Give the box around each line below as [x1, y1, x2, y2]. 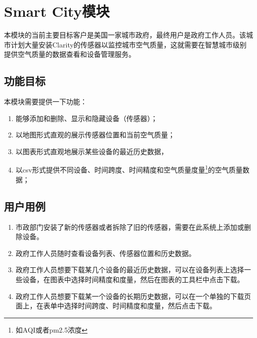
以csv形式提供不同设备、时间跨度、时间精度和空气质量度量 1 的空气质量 [15, 163, 243, 175]
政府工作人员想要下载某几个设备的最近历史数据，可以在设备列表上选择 [15, 264, 244, 275]
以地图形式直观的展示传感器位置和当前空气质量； [15, 129, 175, 140]
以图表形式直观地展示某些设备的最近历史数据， [15, 146, 168, 156]
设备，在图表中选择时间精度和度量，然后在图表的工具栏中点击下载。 [22, 274, 244, 284]
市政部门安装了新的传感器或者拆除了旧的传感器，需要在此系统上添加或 [15, 221, 244, 232]
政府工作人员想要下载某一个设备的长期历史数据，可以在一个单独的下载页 [15, 291, 251, 301]
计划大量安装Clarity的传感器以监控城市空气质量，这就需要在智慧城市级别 [10, 39, 247, 49]
